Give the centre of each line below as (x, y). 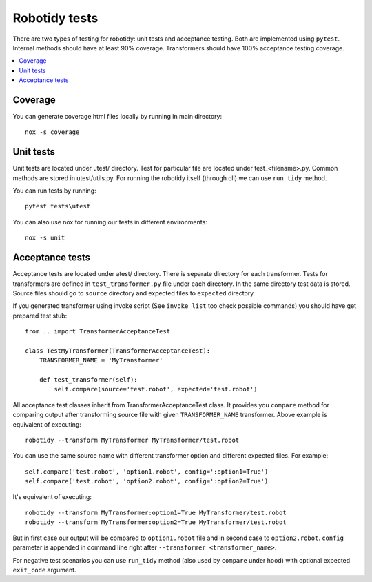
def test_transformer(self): (88, 380)
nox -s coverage (52, 132)
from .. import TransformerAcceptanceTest (98, 332)
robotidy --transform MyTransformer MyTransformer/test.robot (132, 440)
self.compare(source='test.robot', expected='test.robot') (156, 389)
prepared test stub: (40, 316)
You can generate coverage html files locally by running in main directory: (117, 117)
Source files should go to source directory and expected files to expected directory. (134, 293)
